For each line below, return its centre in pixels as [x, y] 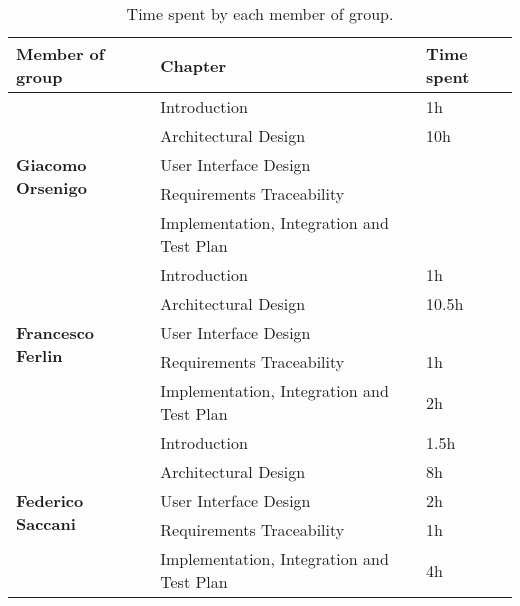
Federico [50, 500]
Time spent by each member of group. [260, 13]
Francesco [55, 332]
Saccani [46, 523]
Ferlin [39, 355]
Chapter [193, 65]
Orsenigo [51, 187]
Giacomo [51, 164]
